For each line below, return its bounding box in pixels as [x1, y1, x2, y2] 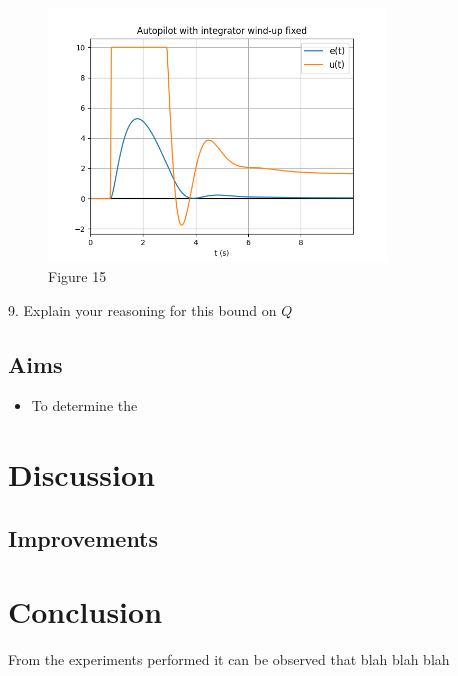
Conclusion [8, 591, 163, 632]
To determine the [31, 395, 138, 416]
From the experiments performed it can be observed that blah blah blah [8, 649, 450, 670]
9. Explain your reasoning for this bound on [8, 299, 277, 320]
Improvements [8, 522, 159, 553]
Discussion [8, 454, 155, 495]
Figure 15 [48, 265, 107, 286]
